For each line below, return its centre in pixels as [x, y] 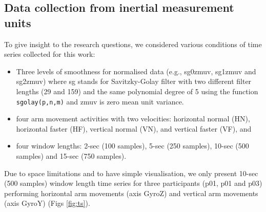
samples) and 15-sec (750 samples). [71, 156]
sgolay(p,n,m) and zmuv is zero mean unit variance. [100, 101]
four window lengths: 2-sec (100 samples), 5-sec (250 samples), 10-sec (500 [132, 146]
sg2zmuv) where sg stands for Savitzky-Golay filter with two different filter [134, 81]
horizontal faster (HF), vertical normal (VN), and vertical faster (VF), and [134, 128]
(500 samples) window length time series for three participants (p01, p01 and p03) [133, 183]
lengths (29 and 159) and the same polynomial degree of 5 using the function [137, 91]
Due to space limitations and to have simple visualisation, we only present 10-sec [131, 173]
